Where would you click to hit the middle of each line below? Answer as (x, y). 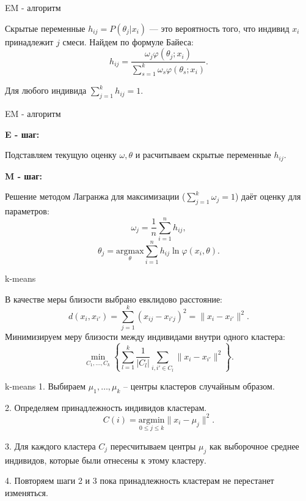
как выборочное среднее (254, 446)
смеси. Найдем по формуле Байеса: (128, 41)
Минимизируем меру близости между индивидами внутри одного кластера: (145, 337)
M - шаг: (24, 175)
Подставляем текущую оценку (61, 155)
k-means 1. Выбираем (46, 386)
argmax (130, 251)
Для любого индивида (46, 90)
